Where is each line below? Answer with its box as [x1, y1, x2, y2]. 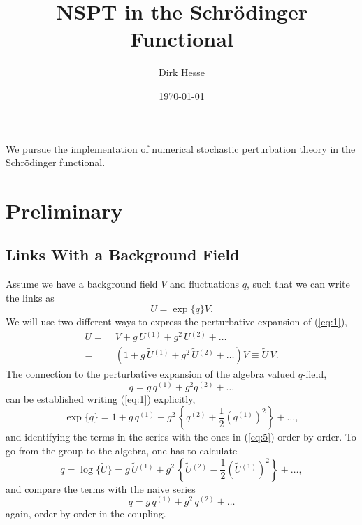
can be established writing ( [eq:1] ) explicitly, [6, 391, 196, 406]
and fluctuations [170, 276, 239, 291]
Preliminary [6, 195, 123, 224]
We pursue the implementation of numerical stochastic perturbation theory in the [6, 141, 356, 156]
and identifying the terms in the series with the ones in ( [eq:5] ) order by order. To [6, 429, 356, 444]
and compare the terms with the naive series [6, 481, 196, 496]
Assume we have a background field [6, 276, 158, 291]
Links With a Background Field [6, 244, 240, 265]
